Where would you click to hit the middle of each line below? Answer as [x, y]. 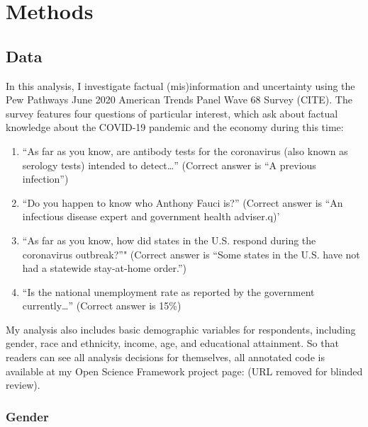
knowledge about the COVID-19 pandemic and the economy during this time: [175, 127]
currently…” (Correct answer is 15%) [102, 306]
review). [23, 385]
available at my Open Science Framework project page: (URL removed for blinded [184, 371]
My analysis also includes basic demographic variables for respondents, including [181, 329]
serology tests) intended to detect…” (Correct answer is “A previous [169, 165]
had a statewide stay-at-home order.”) [105, 268]
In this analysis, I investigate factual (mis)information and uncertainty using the [180, 85]
